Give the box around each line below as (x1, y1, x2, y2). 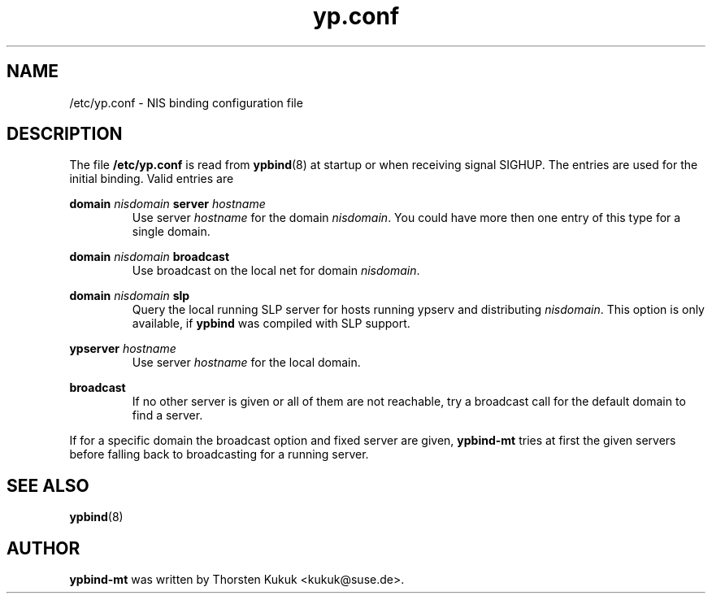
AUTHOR (7, 537, 80, 559)
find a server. (132, 408, 203, 423)
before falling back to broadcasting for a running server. (69, 447, 369, 462)
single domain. (132, 224, 211, 239)
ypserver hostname (69, 341, 176, 356)
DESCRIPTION (7, 124, 123, 145)
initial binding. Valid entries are (69, 172, 234, 186)
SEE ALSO (7, 475, 89, 496)
